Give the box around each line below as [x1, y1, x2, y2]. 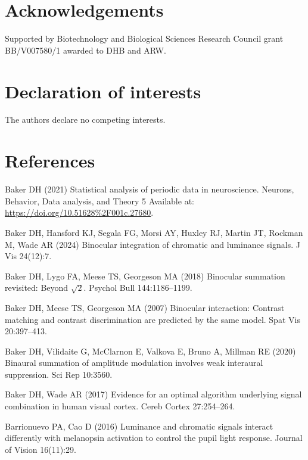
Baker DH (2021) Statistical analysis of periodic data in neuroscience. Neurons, [5, 183, 294, 195]
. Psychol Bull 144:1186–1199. [83, 281, 192, 294]
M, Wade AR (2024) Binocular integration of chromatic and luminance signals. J [5, 238, 300, 250]
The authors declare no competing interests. [5, 113, 166, 126]
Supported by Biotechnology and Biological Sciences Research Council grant [5, 32, 284, 45]
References [5, 148, 95, 173]
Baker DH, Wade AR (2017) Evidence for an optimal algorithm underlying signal [5, 388, 302, 400]
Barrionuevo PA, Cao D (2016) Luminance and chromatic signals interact [5, 419, 273, 432]
